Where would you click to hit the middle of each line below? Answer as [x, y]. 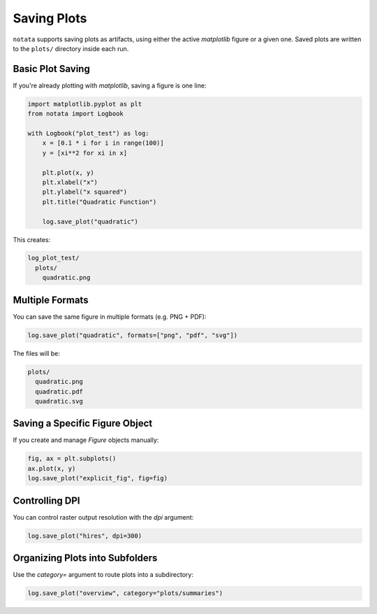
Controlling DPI [46, 500]
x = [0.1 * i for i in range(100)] [103, 143]
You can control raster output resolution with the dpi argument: [103, 517]
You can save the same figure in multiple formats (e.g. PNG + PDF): [110, 316]
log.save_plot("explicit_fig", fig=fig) [97, 478]
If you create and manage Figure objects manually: [86, 440]
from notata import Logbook [75, 114]
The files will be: [37, 353]
